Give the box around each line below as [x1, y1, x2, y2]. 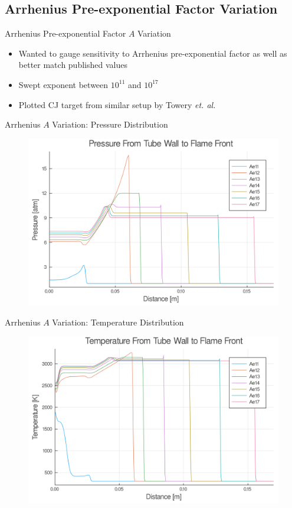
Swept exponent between [18, 78, 109, 90]
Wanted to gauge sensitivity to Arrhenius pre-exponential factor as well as [18, 47, 287, 59]
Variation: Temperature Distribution [52, 315, 184, 328]
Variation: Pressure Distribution [52, 118, 168, 131]
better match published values [18, 58, 127, 71]
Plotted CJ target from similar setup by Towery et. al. [18, 98, 216, 110]
